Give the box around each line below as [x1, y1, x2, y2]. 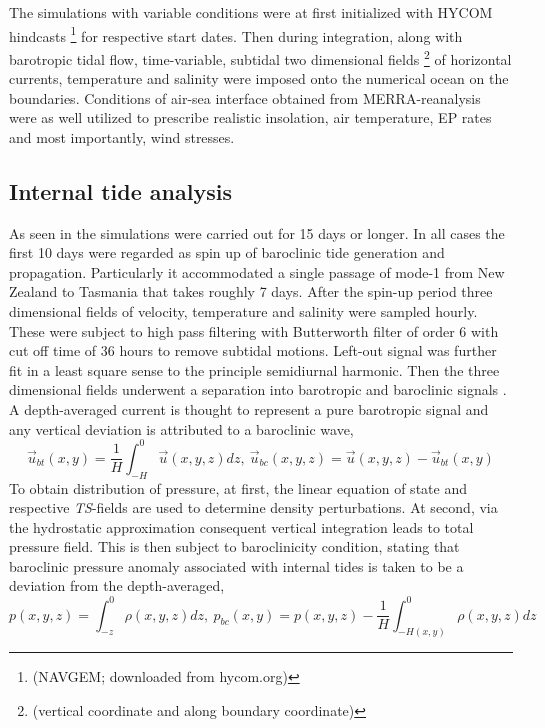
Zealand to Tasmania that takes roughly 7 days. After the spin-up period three [9, 281, 493, 302]
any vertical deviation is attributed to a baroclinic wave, [9, 418, 354, 439]
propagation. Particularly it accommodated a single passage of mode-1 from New [9, 261, 505, 282]
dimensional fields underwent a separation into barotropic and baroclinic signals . [9, 379, 507, 400]
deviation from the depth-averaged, [9, 575, 225, 596]
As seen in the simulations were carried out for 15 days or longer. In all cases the [9, 222, 505, 243]
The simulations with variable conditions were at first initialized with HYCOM [9, 2, 493, 22]
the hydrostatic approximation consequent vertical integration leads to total [9, 516, 474, 537]
